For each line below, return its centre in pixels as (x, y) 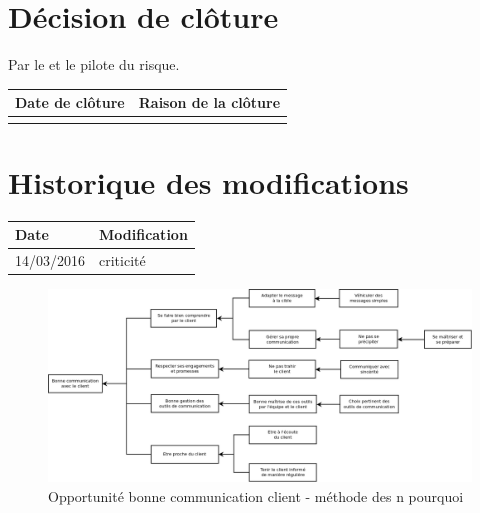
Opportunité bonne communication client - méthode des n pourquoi (256, 495)
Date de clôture (70, 102)
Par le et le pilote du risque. (94, 64)
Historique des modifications (208, 181)
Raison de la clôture (209, 102)
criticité (122, 260)
